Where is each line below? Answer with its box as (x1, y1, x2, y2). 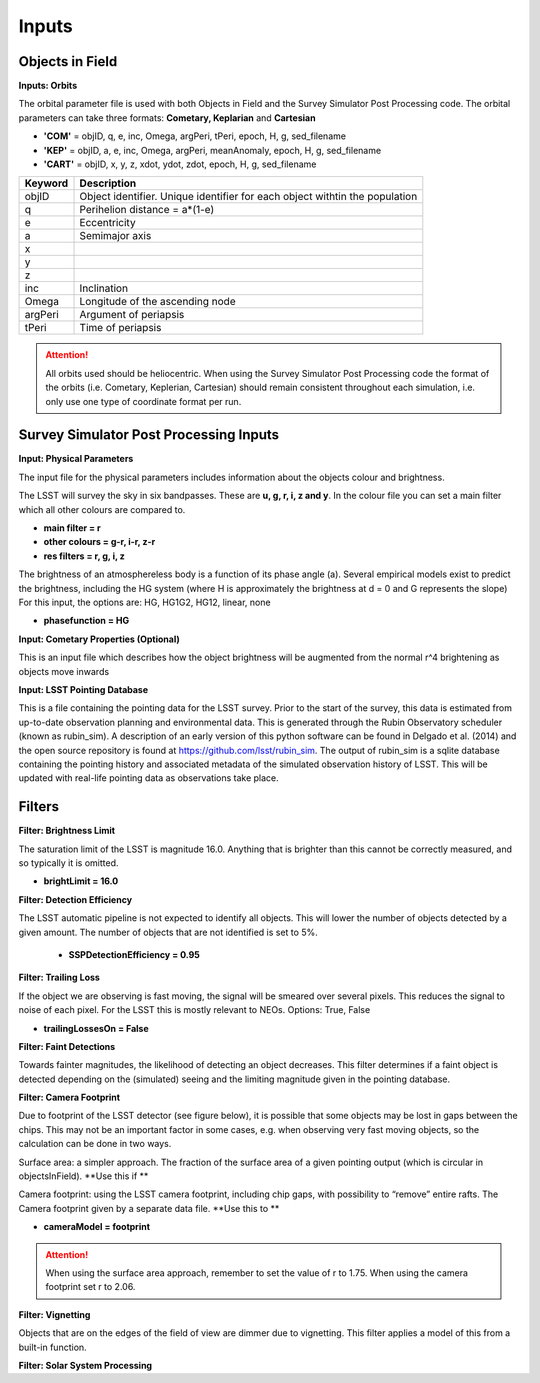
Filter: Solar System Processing (18, 1359, 153, 1371)
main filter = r (43, 522, 102, 534)
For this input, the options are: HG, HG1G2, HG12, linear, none (18, 596, 271, 608)
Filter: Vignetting (18, 1308, 91, 1320)
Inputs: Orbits (18, 80, 78, 92)
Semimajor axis (79, 229, 152, 243)
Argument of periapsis (79, 308, 185, 322)
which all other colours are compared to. (18, 503, 186, 515)
